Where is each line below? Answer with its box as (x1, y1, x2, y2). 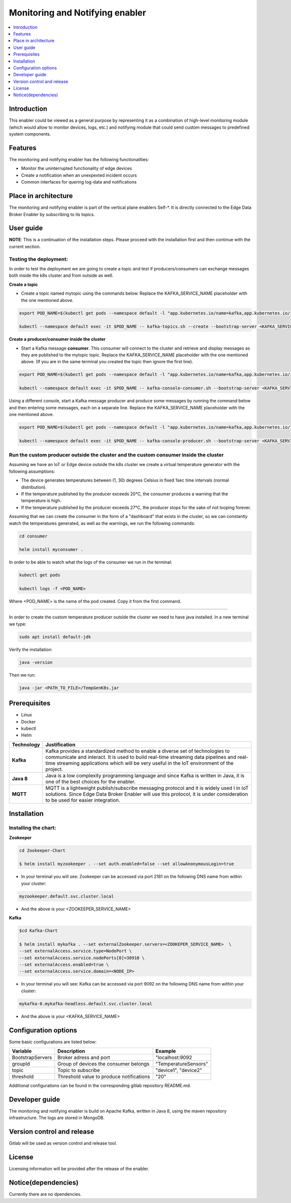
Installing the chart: (9, 824, 56, 831)
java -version (19, 659, 53, 665)
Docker (21, 718, 36, 724)
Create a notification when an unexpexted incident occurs (21, 172, 137, 178)
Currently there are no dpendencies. (9, 1191, 82, 1197)
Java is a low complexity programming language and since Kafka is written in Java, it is (45, 772, 245, 779)
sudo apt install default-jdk (19, 634, 91, 639)
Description (57, 1048, 85, 1054)
